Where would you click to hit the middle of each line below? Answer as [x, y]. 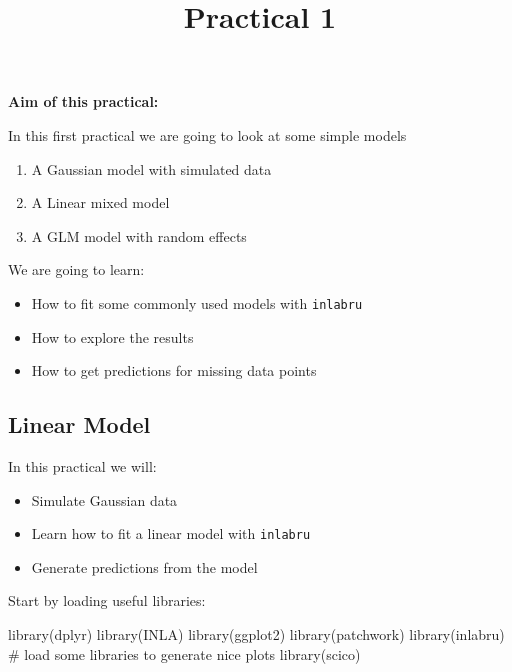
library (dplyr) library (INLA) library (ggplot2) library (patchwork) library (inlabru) [256, 634]
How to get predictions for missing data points [174, 370]
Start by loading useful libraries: [107, 600]
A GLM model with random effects [139, 235]
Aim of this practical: [83, 101]
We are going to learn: [76, 269]
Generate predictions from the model [144, 566]
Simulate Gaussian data [104, 499]
